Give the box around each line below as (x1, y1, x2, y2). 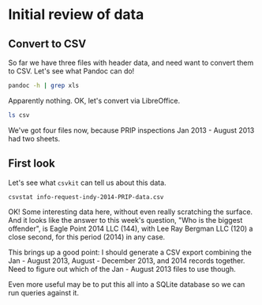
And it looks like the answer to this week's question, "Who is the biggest (8, 216, 243, 225)
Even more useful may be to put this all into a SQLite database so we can (8, 280, 245, 289)
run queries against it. (8, 288, 79, 298)
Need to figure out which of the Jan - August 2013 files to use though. (8, 265, 236, 274)
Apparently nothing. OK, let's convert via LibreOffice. (8, 96, 181, 105)
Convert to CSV (8, 37, 87, 51)
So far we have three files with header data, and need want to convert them (8, 58, 254, 67)
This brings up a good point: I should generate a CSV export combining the (8, 247, 253, 258)
